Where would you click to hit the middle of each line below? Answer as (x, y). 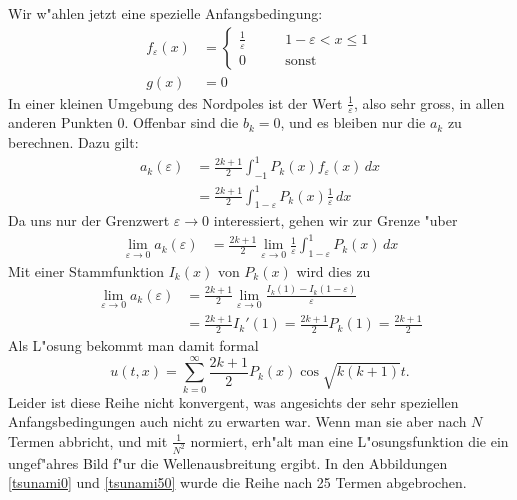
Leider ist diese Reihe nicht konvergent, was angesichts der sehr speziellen (233, 401)
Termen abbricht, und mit (88, 440)
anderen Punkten (60, 122)
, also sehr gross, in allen (429, 102)
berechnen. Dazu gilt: (73, 142)
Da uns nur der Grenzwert (89, 220)
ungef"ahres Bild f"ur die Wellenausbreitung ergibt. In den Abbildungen (228, 462)
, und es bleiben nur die (353, 122)
